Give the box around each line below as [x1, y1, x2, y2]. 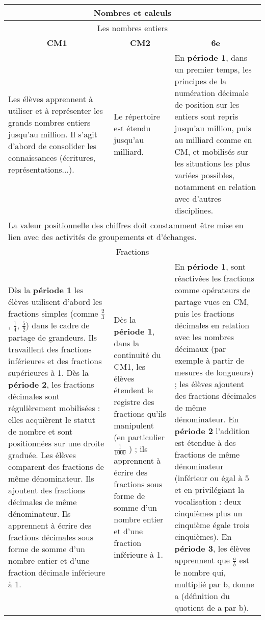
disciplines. [174, 204, 214, 216]
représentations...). [8, 163, 74, 175]
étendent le [114, 384, 153, 396]
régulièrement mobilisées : [8, 401, 100, 414]
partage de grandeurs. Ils [8, 331, 97, 343]
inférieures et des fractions [8, 354, 102, 367]
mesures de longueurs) [174, 366, 254, 378]
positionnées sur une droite [8, 437, 104, 449]
